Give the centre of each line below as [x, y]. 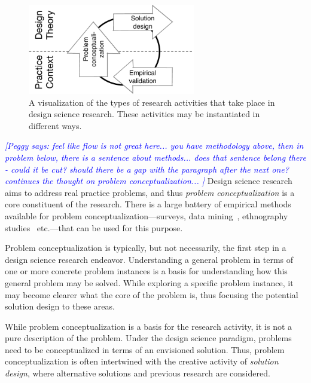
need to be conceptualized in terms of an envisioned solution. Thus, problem [145, 349]
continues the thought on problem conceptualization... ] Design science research [149, 181]
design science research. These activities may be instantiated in [144, 114]
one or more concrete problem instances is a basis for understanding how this [146, 271]
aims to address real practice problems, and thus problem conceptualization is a [150, 192]
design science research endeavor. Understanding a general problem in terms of [149, 259]
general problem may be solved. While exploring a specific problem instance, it [149, 282]
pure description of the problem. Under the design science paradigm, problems [148, 338]
